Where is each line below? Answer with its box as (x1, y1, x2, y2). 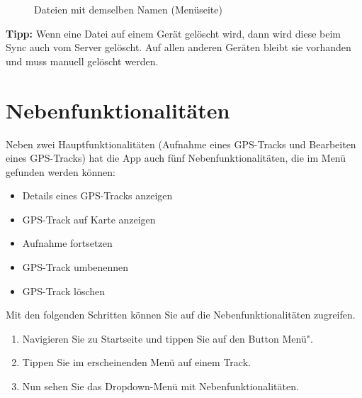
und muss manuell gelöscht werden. (6, 53, 159, 68)
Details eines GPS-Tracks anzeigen (22, 188, 173, 203)
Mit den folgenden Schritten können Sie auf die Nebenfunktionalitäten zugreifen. (6, 307, 356, 322)
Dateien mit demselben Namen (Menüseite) (34, 2, 222, 16)
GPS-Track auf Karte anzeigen (22, 211, 156, 226)
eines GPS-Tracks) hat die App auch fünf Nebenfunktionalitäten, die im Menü (6, 150, 346, 165)
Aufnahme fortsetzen (22, 236, 113, 250)
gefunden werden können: (6, 164, 115, 179)
